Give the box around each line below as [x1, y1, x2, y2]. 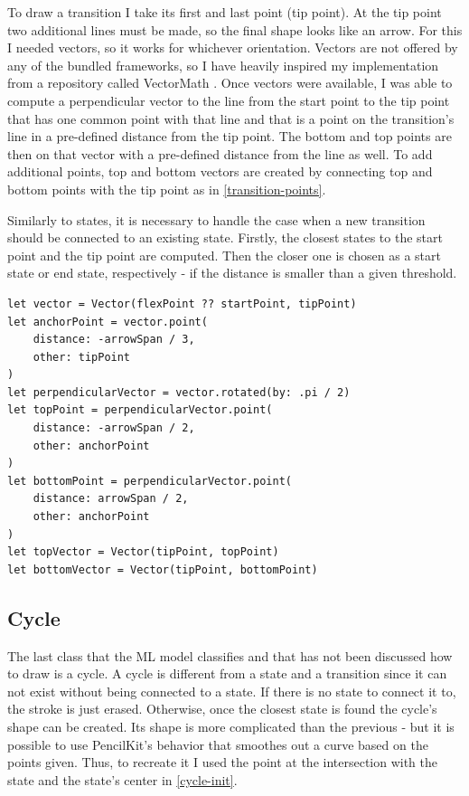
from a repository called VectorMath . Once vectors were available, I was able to [7, 73, 453, 92]
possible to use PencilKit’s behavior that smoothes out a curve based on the [7, 734, 428, 753]
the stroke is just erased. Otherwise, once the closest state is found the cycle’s [7, 699, 437, 718]
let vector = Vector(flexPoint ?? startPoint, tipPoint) [7, 297, 357, 310]
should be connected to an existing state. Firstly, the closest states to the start [7, 228, 443, 247]
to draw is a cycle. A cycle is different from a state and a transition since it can [7, 664, 447, 683]
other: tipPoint [33, 350, 131, 364]
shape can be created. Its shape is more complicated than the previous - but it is [7, 716, 455, 735]
